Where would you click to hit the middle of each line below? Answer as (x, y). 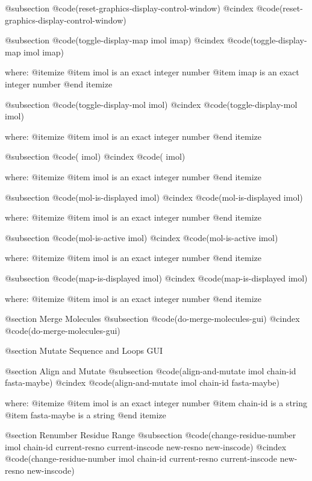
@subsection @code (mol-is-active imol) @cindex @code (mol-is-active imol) (142, 237)
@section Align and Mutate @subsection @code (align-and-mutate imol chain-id (151, 370)
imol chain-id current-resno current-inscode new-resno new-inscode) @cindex (146, 446)
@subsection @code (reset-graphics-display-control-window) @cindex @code (142, 8)
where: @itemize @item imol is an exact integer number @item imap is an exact (152, 72)
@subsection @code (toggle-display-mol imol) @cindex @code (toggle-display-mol (151, 104)
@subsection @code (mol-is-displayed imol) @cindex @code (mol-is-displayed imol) (154, 197)
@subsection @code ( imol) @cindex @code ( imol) (95, 156)
